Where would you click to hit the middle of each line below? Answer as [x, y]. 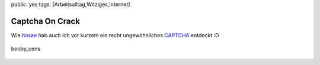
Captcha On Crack [45, 21]
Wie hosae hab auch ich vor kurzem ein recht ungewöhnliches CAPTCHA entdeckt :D [115, 35]
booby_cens [26, 49]
